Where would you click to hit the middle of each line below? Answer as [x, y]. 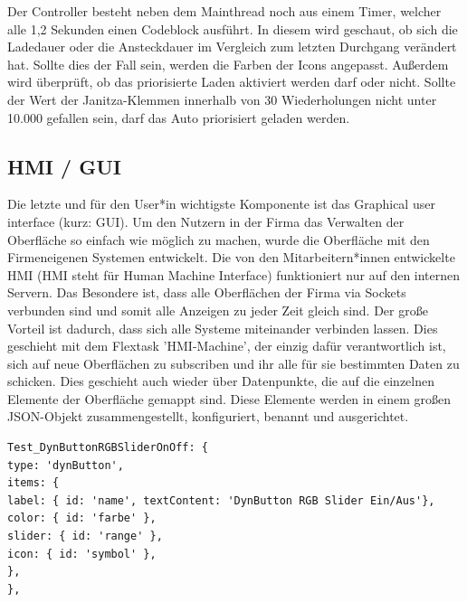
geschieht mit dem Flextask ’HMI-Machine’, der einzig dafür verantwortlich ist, [227, 346]
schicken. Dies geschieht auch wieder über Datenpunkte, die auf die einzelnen [221, 381]
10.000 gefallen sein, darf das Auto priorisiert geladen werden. [179, 117]
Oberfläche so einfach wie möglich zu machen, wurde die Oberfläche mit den [219, 239]
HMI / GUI [64, 166]
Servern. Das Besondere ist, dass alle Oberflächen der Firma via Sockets [207, 292]
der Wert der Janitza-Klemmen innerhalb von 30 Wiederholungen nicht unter [222, 99]
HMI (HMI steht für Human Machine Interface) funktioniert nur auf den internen [234, 274]
